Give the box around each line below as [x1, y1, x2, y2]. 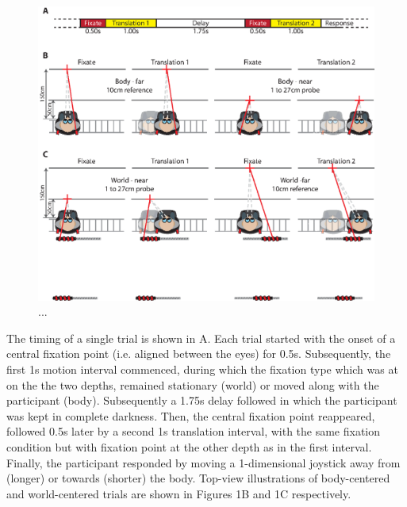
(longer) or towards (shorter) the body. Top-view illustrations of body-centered [6, 470, 390, 486]
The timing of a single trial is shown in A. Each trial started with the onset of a [6, 329, 396, 346]
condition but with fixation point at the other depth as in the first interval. [6, 438, 372, 455]
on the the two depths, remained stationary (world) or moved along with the [6, 376, 379, 393]
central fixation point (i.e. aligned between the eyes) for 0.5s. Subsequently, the [6, 345, 391, 362]
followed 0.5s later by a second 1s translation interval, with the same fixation [6, 423, 381, 440]
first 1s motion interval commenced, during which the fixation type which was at [6, 360, 398, 377]
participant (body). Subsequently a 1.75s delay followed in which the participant [6, 392, 397, 409]
